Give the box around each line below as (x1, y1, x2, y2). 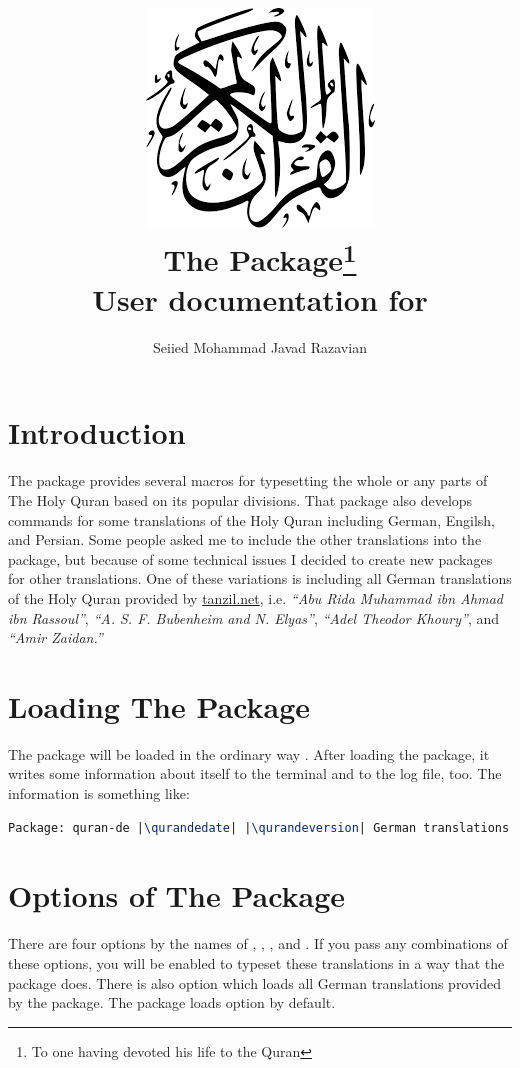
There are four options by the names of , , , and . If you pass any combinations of (8, 933, 508, 954)
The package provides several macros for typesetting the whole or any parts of (8, 470, 488, 491)
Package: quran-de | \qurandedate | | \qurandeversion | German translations (8, 820, 510, 835)
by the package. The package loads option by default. (8, 992, 336, 1013)
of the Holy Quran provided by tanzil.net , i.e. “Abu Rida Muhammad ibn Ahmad (8, 587, 504, 608)
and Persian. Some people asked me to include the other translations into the (8, 529, 482, 550)
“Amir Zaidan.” (8, 627, 103, 648)
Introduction (8, 412, 186, 453)
